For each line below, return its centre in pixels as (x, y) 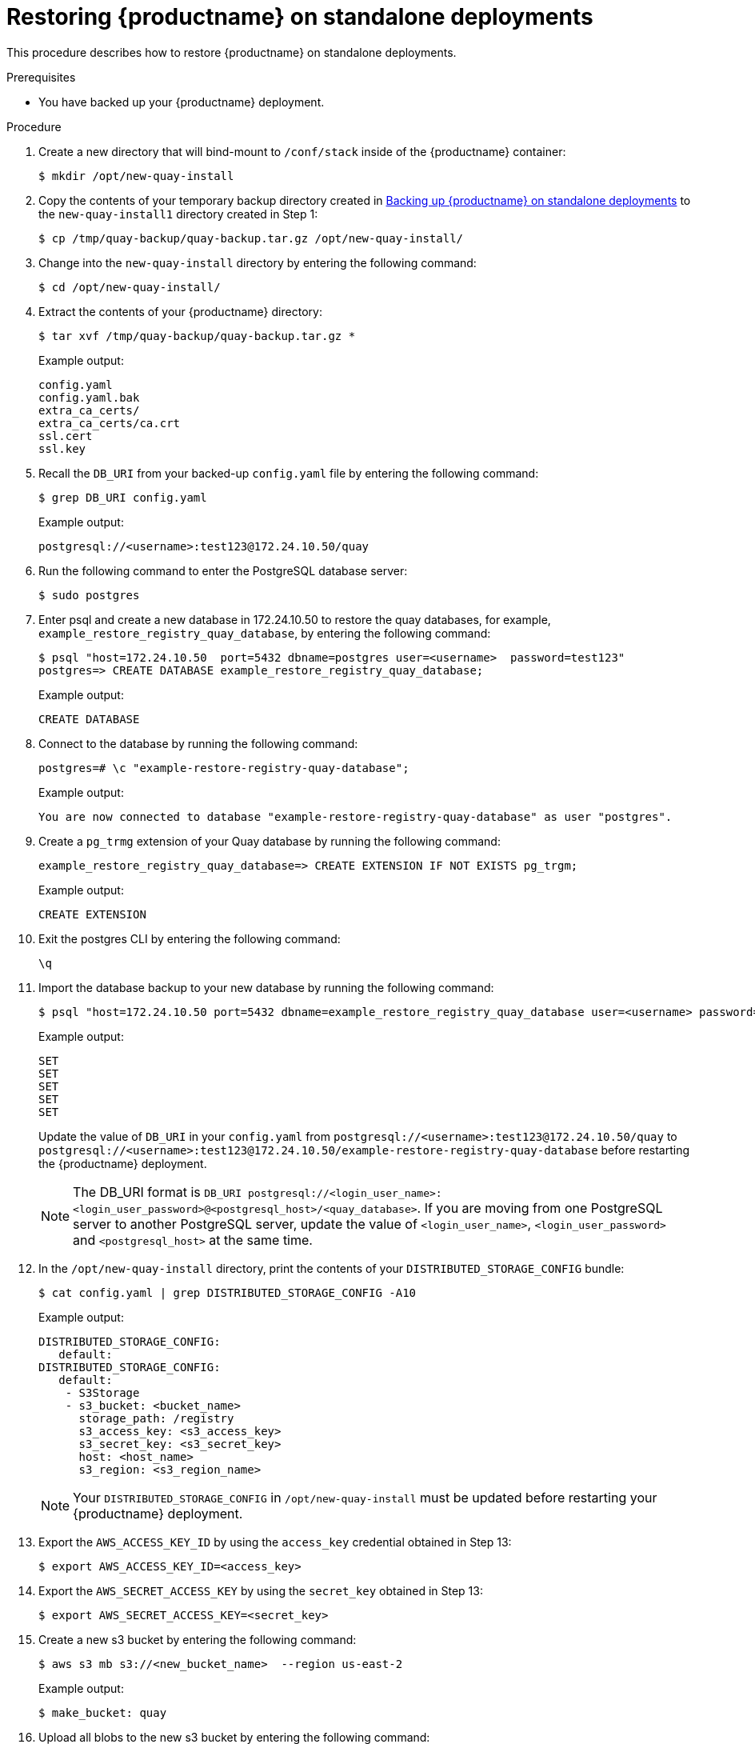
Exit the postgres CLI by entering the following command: (190, 938)
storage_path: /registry (156, 1418)
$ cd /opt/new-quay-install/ (130, 287)
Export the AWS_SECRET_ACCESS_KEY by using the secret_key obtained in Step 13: (261, 1590)
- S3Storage (102, 1392)
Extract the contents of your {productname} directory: (180, 311)
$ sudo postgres (89, 595)
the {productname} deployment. (123, 1163)
